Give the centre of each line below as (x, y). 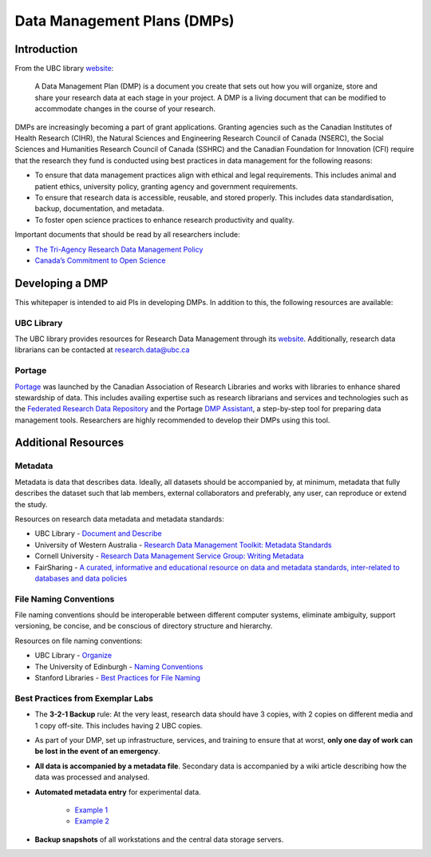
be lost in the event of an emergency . (98, 752)
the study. (31, 504)
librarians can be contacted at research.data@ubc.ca (102, 350)
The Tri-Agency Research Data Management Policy (119, 249)
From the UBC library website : (64, 69)
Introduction (46, 49)
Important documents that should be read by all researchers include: (127, 235)
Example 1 (91, 810)
